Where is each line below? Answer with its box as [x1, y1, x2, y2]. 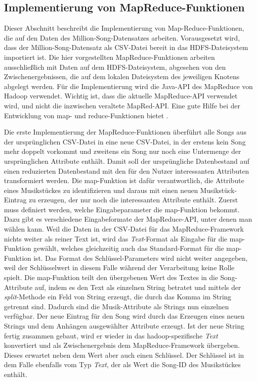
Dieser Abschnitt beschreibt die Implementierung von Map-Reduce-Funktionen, [4, 23, 244, 33]
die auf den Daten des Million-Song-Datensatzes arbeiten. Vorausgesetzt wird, [4, 32, 240, 43]
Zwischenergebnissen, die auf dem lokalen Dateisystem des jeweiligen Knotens [4, 71, 240, 82]
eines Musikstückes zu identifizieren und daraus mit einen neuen [4, 185, 198, 195]
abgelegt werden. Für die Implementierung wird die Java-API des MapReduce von [4, 81, 253, 91]
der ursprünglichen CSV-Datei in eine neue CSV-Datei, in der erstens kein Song [4, 136, 246, 146]
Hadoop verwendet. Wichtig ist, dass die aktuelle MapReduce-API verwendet [4, 91, 238, 101]
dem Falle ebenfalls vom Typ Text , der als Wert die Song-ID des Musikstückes [4, 359, 241, 370]
